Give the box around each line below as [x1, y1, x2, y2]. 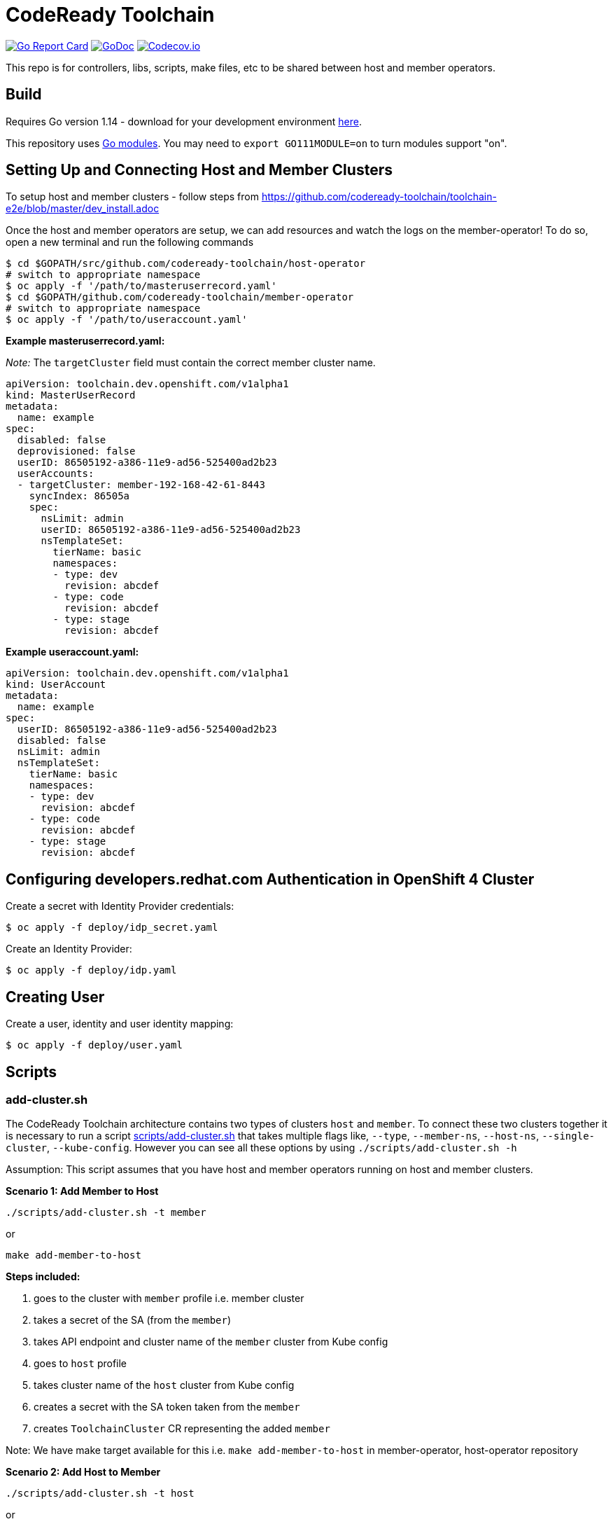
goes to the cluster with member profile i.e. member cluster [34, 1292, 304, 1305]
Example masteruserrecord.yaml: [6, 335, 165, 347]
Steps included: [6, 1270, 80, 1283]
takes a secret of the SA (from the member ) [34, 1314, 232, 1326]
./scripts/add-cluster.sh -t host [6, 1488, 195, 1499]
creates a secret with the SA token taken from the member [34, 1401, 300, 1413]
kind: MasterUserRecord [6, 389, 136, 401]
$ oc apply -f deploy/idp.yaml [6, 964, 177, 976]
